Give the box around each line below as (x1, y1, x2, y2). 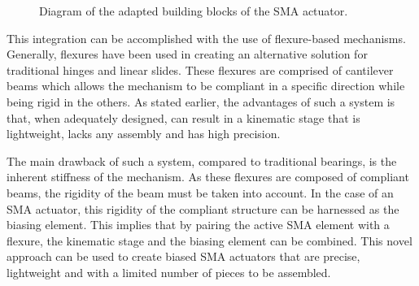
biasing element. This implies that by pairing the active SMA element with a (7, 216, 390, 233)
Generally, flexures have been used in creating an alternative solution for (7, 45, 368, 63)
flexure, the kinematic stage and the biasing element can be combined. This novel (7, 232, 412, 249)
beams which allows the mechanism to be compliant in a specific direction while (7, 77, 405, 94)
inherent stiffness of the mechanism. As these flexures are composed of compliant (7, 168, 409, 185)
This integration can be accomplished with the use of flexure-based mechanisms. (7, 29, 406, 46)
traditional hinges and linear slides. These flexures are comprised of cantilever (7, 61, 394, 78)
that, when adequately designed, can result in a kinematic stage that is (7, 109, 360, 126)
